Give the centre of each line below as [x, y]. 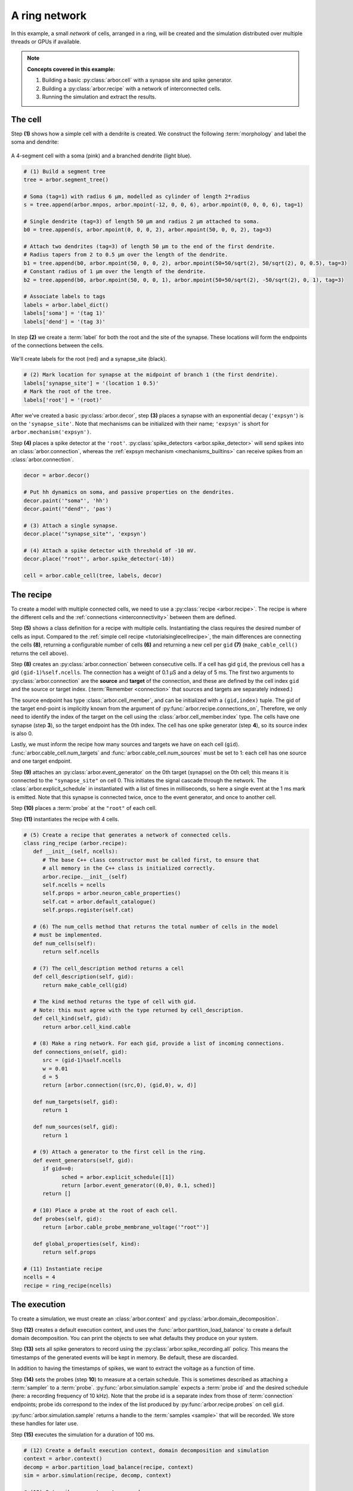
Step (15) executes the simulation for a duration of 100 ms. [83, 1434]
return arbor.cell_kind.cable [87, 1027]
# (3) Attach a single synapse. [71, 525]
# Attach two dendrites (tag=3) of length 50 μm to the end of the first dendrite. [149, 247]
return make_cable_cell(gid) [85, 985]
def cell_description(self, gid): [83, 977]
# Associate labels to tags [64, 296]
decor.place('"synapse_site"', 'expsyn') [85, 534]
